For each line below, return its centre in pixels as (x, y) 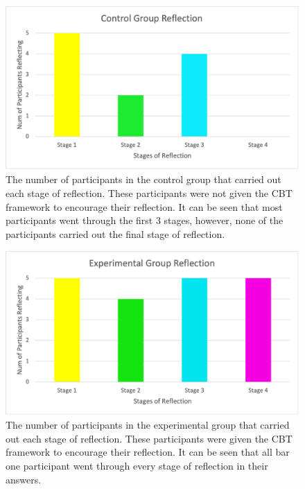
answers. (24, 479)
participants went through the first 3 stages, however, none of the (145, 220)
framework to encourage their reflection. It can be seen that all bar (148, 452)
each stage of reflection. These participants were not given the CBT (149, 193)
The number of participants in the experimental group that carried (148, 425)
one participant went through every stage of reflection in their (137, 466)
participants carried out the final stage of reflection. (115, 233)
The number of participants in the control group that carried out (143, 179)
